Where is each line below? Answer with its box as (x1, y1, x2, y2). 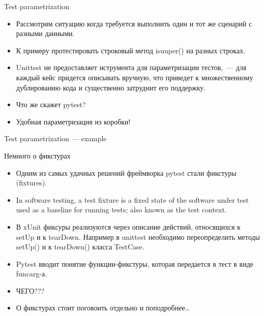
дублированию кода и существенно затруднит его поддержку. (16, 82, 206, 92)
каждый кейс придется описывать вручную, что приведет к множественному (16, 72, 253, 82)
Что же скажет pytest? (16, 99, 86, 110)
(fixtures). (16, 177, 47, 188)
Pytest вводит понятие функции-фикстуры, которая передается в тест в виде (16, 258, 254, 269)
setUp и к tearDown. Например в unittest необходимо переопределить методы (16, 231, 260, 242)
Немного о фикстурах (4, 150, 71, 161)
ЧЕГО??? (16, 285, 45, 296)
